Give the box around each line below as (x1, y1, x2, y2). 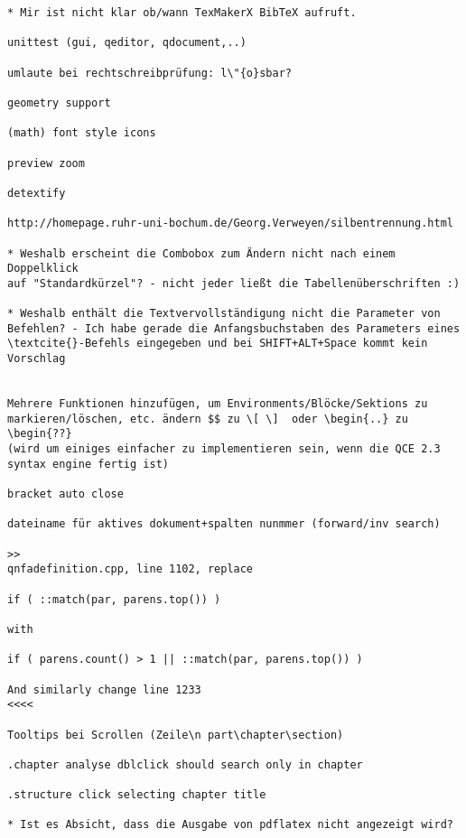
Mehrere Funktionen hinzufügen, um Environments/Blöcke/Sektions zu (7, 397, 428, 411)
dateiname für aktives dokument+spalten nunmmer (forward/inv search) (7, 517, 441, 531)
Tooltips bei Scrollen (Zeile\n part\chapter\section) (7, 728, 344, 741)
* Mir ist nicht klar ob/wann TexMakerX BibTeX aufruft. (7, 6, 357, 19)
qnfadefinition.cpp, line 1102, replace (7, 563, 254, 576)
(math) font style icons (7, 126, 156, 140)
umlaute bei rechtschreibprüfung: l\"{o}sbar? (7, 66, 292, 79)
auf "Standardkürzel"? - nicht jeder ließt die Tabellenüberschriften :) (7, 276, 461, 290)
